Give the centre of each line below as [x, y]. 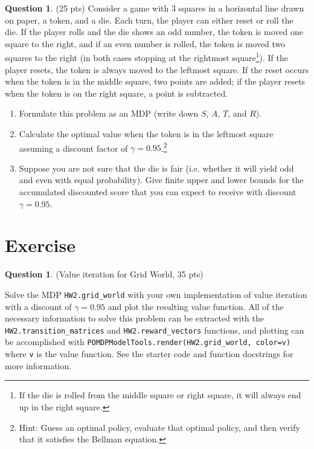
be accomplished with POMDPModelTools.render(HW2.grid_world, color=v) [148, 342]
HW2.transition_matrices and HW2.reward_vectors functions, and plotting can [155, 330]
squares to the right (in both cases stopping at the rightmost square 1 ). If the [146, 57]
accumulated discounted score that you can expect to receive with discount [158, 192]
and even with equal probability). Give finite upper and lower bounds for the [161, 180]
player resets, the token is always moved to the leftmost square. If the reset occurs [157, 69]
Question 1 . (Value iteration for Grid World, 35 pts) [104, 274]
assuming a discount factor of [73, 148]
